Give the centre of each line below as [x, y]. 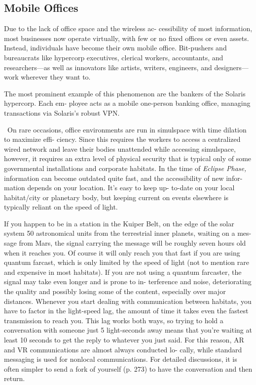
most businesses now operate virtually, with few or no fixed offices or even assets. [127, 38]
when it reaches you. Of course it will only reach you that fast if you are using [122, 252]
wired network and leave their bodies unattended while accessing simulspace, [120, 149]
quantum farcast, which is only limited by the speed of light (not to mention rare [127, 262]
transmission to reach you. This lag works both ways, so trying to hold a [114, 320]
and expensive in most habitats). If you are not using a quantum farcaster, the [123, 272]
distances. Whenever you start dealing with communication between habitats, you [128, 301]
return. [15, 378]
